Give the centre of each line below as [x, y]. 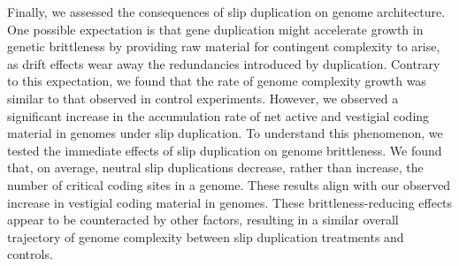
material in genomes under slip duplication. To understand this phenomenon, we [225, 133]
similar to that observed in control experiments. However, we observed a [203, 98]
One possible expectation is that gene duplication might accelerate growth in [215, 29]
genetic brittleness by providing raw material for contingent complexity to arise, [224, 46]
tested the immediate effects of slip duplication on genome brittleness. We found [225, 150]
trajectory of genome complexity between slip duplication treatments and [206, 236]
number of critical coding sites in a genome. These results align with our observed [229, 184]
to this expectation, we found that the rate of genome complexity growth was [217, 81]
